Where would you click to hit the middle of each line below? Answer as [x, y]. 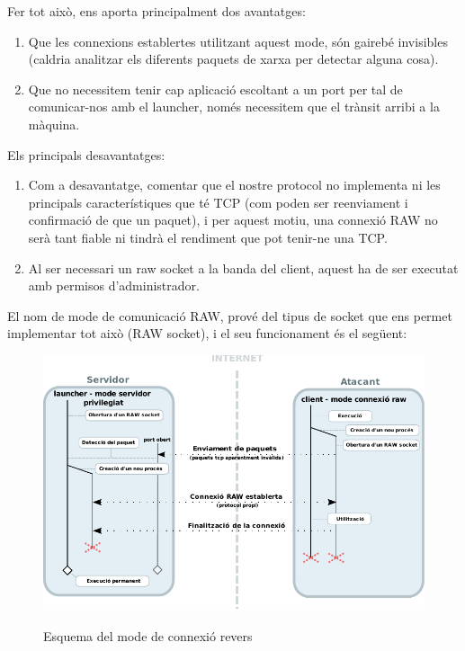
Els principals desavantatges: [86, 154]
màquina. [54, 124]
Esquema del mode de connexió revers [148, 635]
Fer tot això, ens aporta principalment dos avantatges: [156, 11]
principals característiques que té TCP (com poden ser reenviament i [218, 202]
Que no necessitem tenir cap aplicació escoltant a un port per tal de [215, 89]
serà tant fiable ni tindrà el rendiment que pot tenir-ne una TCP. [208, 237]
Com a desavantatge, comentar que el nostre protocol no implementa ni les [234, 185]
